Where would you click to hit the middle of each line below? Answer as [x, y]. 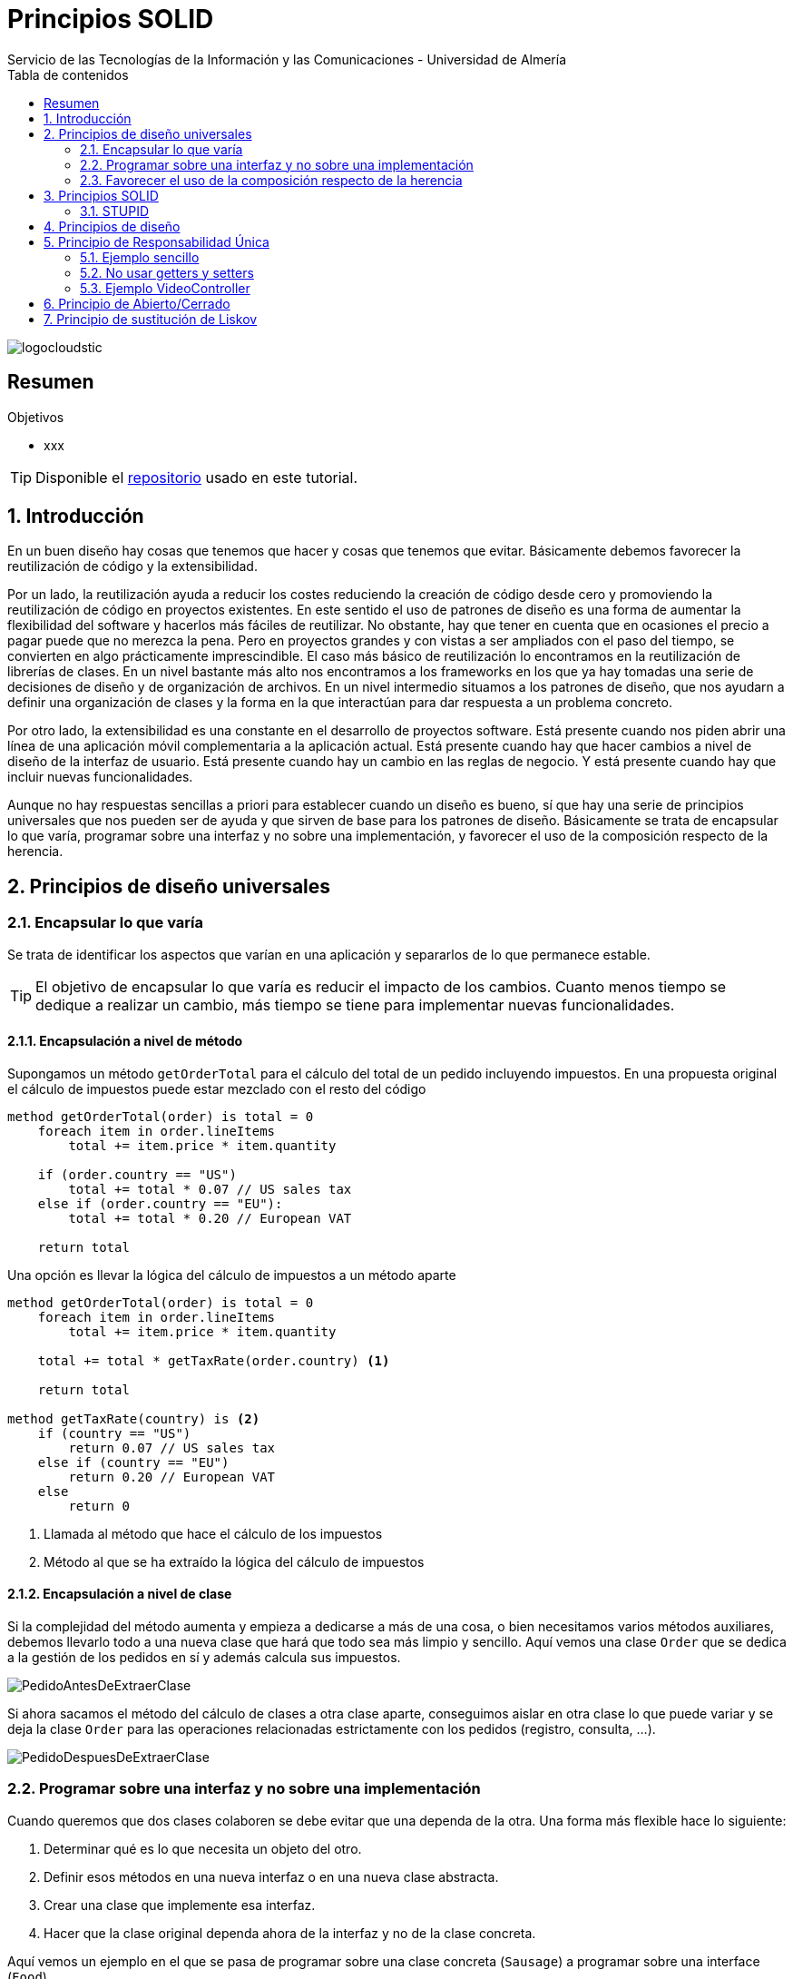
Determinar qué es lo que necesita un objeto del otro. [203, 1848]
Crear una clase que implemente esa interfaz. [180, 1905]
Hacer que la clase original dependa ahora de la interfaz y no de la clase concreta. [290, 1933]
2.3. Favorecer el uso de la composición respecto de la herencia [271, 180]
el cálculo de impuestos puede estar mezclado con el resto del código [217, 1088]
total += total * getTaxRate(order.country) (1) [214, 1360]
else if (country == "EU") [133, 1462]
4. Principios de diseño [112, 226]
